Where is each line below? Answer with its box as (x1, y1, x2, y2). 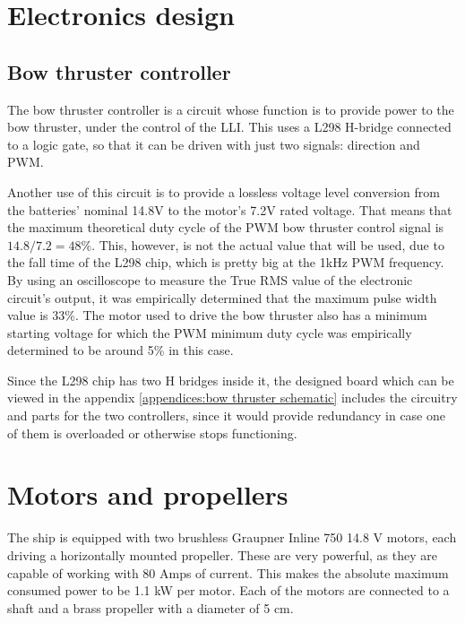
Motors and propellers (7, 476, 288, 513)
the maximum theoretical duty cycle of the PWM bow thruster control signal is (7, 218, 444, 237)
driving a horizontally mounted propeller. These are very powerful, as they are (7, 545, 437, 564)
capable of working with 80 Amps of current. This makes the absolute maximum (7, 563, 449, 582)
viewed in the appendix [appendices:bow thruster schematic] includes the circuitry (7, 388, 458, 407)
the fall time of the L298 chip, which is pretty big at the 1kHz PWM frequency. (7, 253, 444, 272)
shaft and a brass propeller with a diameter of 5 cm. (7, 598, 294, 617)
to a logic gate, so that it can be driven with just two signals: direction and (7, 134, 420, 153)
